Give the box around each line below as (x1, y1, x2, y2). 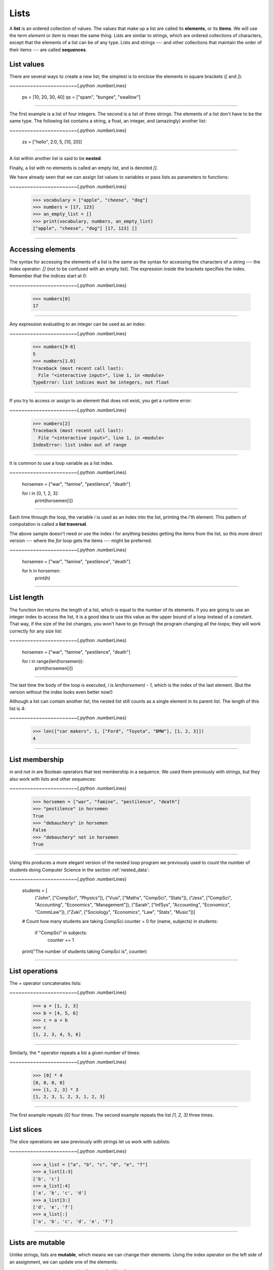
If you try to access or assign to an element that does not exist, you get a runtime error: (9, 398, 192, 404)
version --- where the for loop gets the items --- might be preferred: (9, 537, 152, 544)
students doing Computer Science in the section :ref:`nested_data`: (9, 867, 150, 873)
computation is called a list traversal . (9, 521, 87, 527)
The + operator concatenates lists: (9, 980, 82, 987)
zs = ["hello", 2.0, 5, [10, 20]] (22, 139, 82, 145)
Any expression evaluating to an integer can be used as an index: (9, 321, 146, 327)
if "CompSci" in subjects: (35, 930, 87, 936)
